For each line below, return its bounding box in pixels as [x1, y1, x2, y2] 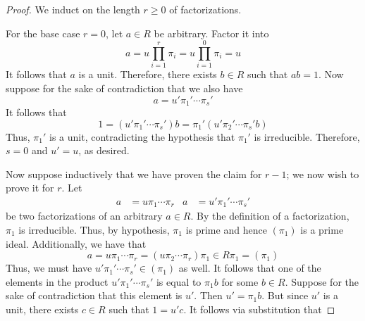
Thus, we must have [6, 260, 92, 275]
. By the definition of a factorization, [190, 208, 349, 223]
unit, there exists [6, 301, 79, 316]
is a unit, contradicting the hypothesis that [49, 129, 235, 144]
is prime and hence [185, 222, 267, 237]
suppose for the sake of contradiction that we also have [6, 80, 243, 95]
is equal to [156, 274, 202, 289]
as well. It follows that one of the [178, 260, 321, 275]
